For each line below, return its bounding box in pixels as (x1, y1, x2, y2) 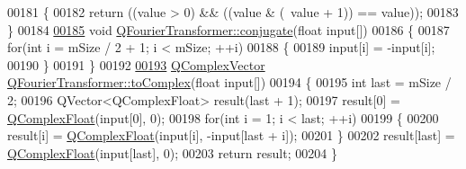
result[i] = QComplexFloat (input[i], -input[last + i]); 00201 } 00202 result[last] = (7, 126, 455, 145)
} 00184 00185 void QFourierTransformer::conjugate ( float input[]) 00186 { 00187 (7, 20, 450, 39)
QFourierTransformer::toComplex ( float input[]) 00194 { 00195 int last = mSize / (7, 73, 452, 92)
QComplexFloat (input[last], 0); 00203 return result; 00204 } (7, 143, 337, 162)
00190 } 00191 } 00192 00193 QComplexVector (7, 55, 265, 74)
